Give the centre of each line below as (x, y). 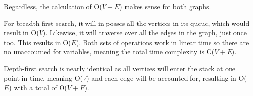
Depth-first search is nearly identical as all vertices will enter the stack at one (120, 68)
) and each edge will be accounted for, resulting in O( (167, 78)
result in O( (21, 33)
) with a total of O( (38, 87)
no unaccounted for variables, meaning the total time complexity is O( (109, 52)
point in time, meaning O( (43, 78)
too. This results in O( (38, 42)
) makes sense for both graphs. (165, 6)
